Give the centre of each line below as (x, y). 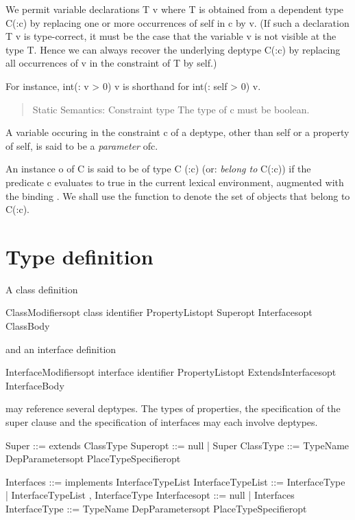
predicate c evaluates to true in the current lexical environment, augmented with (175, 182)
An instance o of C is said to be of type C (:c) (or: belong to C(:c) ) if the (158, 169)
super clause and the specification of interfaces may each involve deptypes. (162, 422)
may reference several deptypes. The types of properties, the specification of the (173, 408)
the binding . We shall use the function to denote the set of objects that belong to (178, 195)
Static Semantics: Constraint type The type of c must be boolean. (171, 109)
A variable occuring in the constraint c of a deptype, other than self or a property (177, 132)
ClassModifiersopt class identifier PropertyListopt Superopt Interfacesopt (159, 312)
